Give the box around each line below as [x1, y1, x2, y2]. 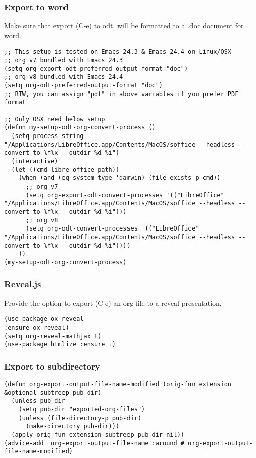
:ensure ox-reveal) [4, 324, 69, 331]
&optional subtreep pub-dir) [4, 389, 102, 396]
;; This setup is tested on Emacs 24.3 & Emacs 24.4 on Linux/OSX [4, 48, 232, 56]
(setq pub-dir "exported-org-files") [18, 406, 145, 414]
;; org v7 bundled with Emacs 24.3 [4, 57, 123, 64]
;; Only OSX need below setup [4, 115, 105, 123]
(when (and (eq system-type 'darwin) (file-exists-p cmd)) [18, 174, 221, 182]
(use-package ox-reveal [4, 315, 84, 323]
